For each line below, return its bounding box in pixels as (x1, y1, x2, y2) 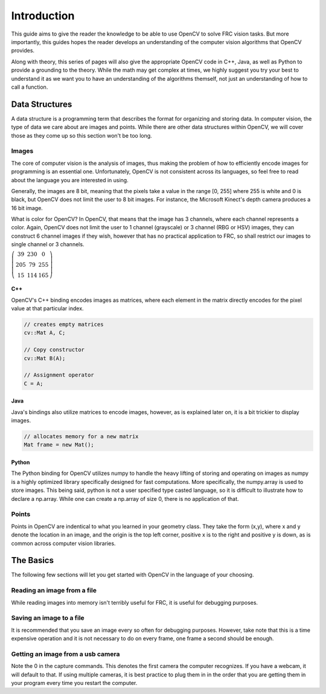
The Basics (11, 555, 54, 565)
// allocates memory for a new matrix (24, 433, 139, 440)
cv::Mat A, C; (24, 329, 66, 336)
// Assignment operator (24, 372, 95, 378)
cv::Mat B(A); (24, 355, 66, 361)
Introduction (11, 9, 75, 22)
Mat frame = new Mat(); (24, 441, 95, 448)
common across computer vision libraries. (11, 540, 116, 547)
